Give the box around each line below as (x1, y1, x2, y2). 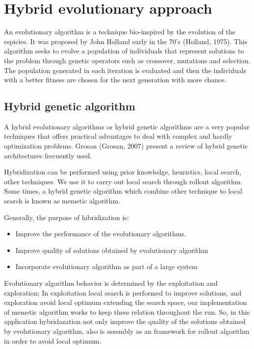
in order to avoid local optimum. (4, 335, 102, 346)
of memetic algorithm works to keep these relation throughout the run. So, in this (4, 306, 250, 317)
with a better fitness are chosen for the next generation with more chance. (4, 75, 227, 85)
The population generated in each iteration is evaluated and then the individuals (4, 65, 247, 75)
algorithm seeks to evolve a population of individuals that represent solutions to (4, 46, 244, 56)
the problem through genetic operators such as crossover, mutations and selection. (4, 55, 251, 65)
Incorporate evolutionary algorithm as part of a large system (15, 261, 198, 272)
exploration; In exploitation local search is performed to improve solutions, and (4, 287, 242, 298)
